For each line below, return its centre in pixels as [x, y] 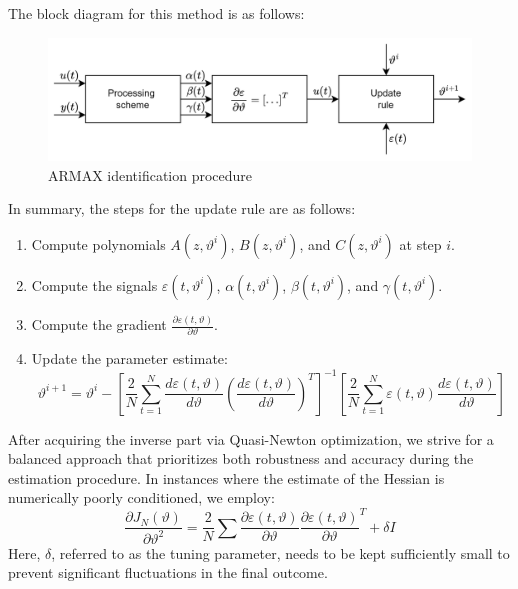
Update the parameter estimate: [129, 358]
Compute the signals [94, 284]
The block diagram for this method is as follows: [156, 13]
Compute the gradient [99, 324]
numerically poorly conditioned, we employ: [141, 497]
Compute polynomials [98, 243]
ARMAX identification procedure [150, 174]
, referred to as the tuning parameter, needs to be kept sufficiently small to [280, 552]
